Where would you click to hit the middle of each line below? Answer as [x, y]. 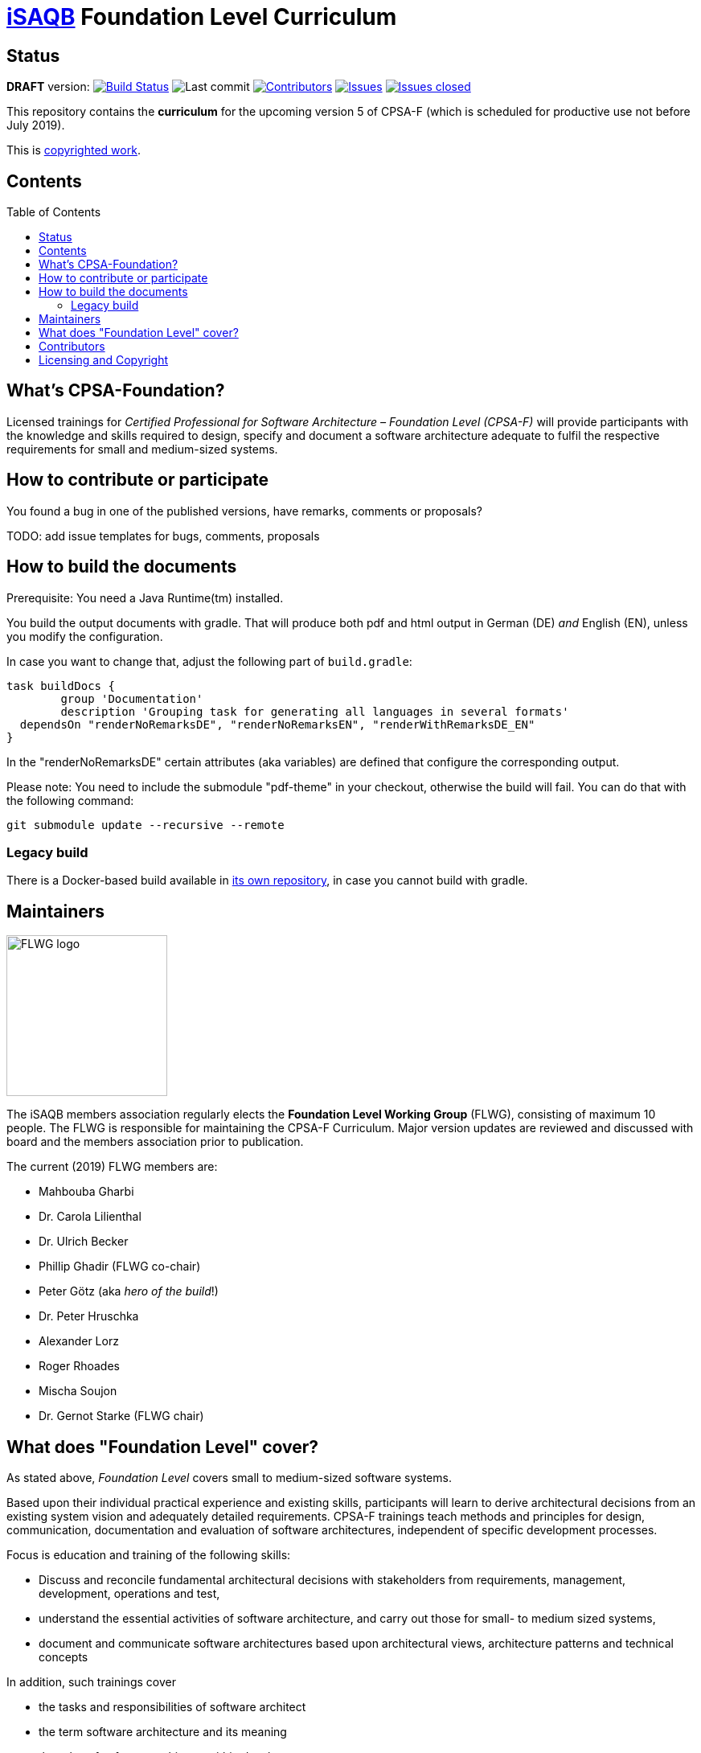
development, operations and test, [129, 1593]
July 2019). [36, 125]
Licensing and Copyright [103, 360]
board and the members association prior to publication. [155, 1142]
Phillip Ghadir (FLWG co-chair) [120, 1267]
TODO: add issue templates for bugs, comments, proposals [163, 536]
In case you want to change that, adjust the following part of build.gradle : [209, 661]
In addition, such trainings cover [91, 1681]
